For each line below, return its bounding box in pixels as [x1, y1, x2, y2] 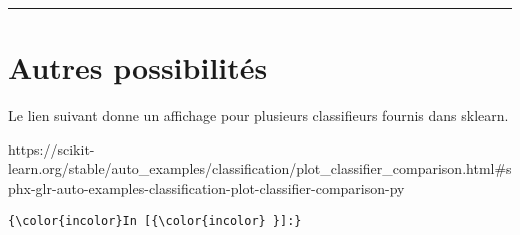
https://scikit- [8, 138, 95, 159]
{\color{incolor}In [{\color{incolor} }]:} [8, 213, 302, 228]
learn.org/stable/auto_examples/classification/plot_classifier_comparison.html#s [8, 158, 512, 179]
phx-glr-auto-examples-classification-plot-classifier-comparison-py [8, 177, 405, 198]
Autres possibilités [8, 47, 268, 88]
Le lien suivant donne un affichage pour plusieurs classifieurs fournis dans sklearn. [8, 105, 509, 126]
